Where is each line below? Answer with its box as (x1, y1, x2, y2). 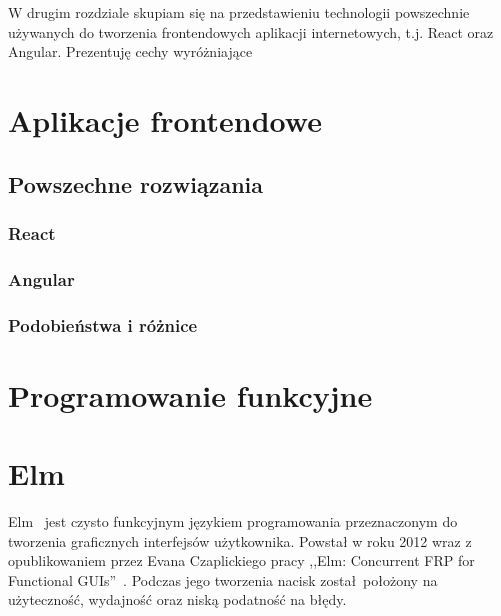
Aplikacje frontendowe (8, 99, 322, 140)
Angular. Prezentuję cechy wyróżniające (8, 41, 253, 62)
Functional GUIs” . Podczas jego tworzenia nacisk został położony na (8, 569, 438, 590)
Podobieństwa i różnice (8, 312, 198, 337)
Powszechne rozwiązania (8, 168, 264, 199)
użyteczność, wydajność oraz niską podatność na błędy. (8, 589, 347, 610)
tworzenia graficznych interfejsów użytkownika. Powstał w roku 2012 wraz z (8, 530, 472, 551)
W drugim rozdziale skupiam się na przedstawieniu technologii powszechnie (8, 2, 470, 22)
